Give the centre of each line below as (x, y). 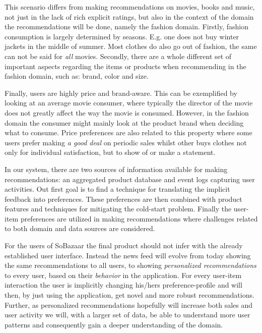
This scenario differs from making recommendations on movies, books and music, (130, 7)
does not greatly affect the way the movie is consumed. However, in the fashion (127, 112)
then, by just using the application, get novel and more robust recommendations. (129, 295)
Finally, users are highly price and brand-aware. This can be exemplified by (121, 93)
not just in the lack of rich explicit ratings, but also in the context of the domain (129, 16)
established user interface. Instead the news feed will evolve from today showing (128, 255)
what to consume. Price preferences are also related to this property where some (128, 132)
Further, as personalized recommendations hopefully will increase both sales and (129, 304)
